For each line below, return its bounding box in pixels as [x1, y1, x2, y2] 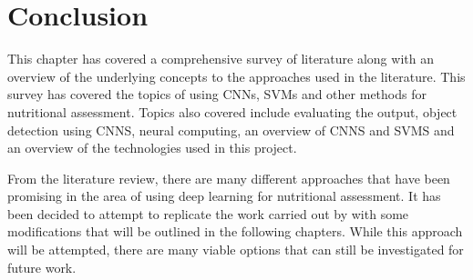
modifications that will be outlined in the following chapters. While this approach [7, 222, 463, 241]
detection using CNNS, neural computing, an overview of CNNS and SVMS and [7, 120, 455, 139]
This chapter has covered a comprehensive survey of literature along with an [7, 49, 434, 68]
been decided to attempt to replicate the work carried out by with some [7, 204, 409, 223]
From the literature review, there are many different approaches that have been [7, 168, 450, 187]
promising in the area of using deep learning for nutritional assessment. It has [7, 186, 441, 205]
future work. [7, 257, 77, 276]
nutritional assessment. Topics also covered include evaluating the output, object [7, 102, 458, 121]
